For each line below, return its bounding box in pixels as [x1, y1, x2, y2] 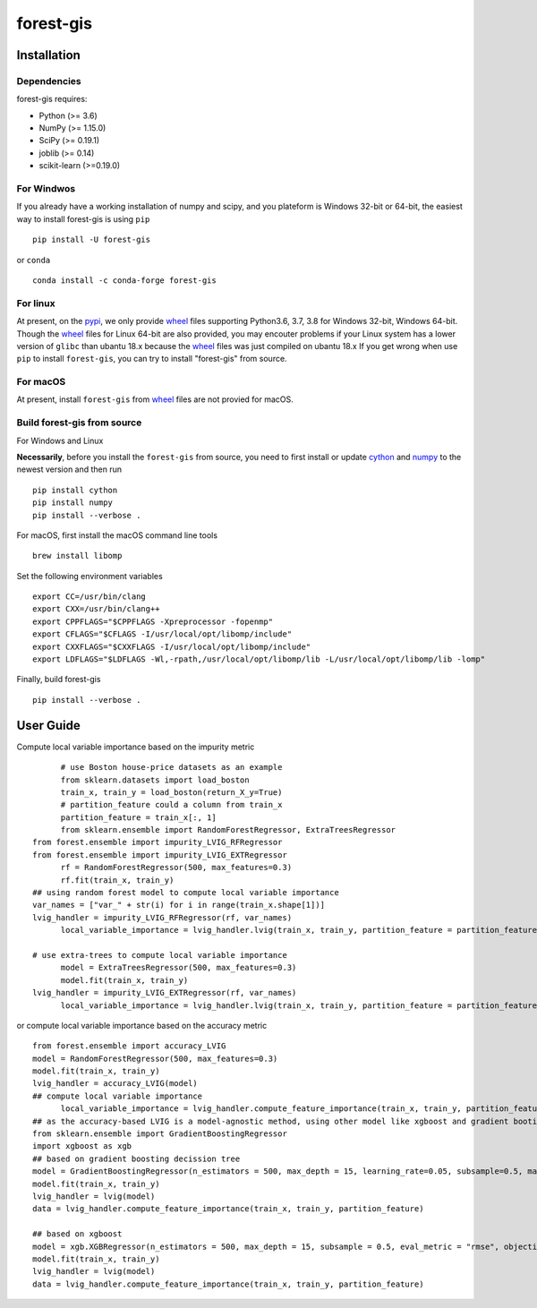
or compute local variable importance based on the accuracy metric [16, 1020, 268, 1030]
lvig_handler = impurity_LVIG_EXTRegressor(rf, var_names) [32, 987, 297, 998]
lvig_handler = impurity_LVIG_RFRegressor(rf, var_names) [32, 912, 293, 922]
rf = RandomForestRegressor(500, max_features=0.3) [60, 862, 293, 873]
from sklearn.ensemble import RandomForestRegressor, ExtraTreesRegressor [60, 825, 396, 835]
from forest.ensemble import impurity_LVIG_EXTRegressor [32, 850, 288, 859]
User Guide [16, 717, 81, 733]
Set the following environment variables [16, 570, 163, 581]
